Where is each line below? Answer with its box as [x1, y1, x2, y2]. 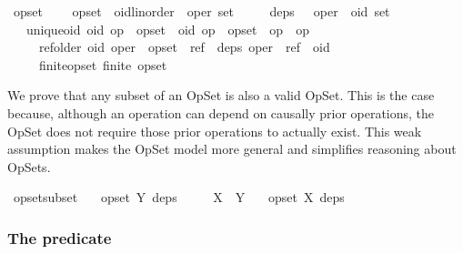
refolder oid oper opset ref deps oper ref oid [38, 37, 330, 56]
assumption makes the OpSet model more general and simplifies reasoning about [7, 139, 457, 158]
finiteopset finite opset [38, 55, 167, 74]
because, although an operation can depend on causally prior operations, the [7, 103, 435, 122]
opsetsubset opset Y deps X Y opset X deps [13, 188, 345, 207]
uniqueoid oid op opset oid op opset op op [25, 19, 309, 38]
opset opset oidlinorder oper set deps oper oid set [13, 2, 390, 20]
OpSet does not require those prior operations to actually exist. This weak [7, 121, 422, 140]
